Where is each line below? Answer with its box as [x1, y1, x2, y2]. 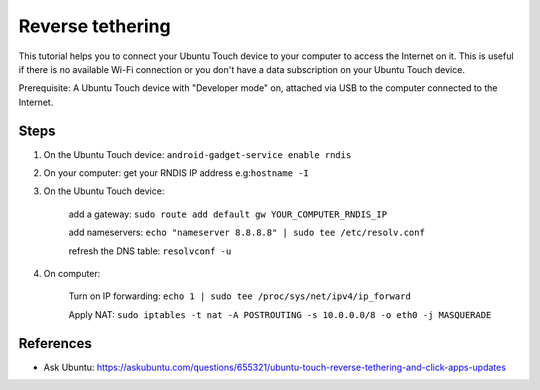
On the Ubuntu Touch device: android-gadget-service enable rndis [43, 148, 352, 160]
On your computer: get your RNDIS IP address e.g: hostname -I [43, 167, 309, 179]
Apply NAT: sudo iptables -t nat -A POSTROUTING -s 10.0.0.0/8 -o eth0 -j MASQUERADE [68, 308, 492, 320]
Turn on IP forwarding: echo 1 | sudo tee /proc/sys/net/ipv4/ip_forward [68, 290, 412, 302]
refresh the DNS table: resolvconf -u [68, 245, 232, 257]
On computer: [43, 267, 101, 279]
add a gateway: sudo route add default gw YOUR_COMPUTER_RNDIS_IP [68, 208, 388, 220]
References [18, 335, 92, 352]
